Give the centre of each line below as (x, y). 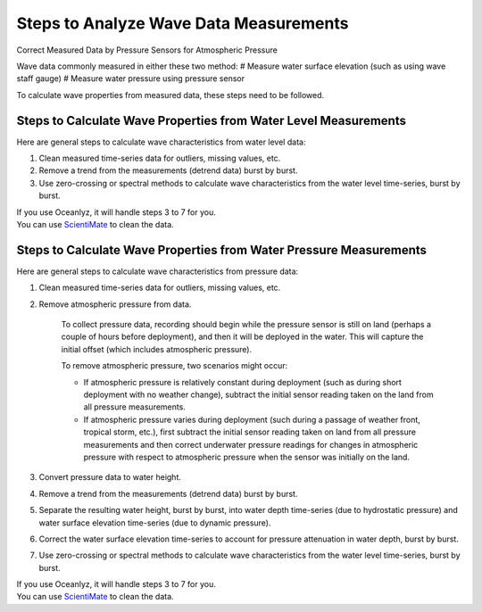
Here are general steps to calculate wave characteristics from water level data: (161, 142)
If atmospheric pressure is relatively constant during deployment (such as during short (242, 382)
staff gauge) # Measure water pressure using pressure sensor (131, 79)
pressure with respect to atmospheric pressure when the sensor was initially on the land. (247, 457)
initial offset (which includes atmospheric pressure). (157, 349)
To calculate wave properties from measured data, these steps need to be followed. (170, 95)
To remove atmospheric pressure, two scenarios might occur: (175, 366)
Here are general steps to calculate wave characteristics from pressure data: (158, 271)
